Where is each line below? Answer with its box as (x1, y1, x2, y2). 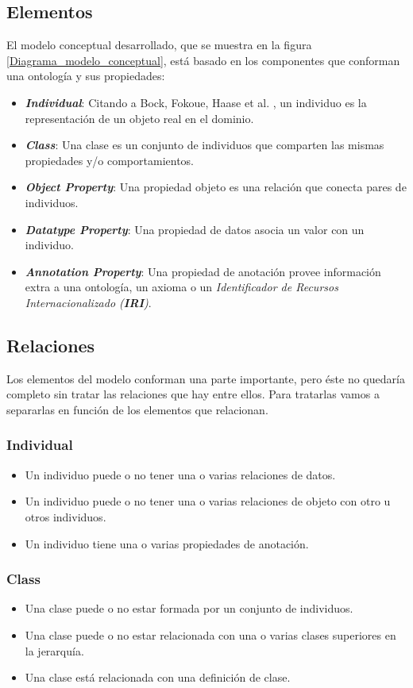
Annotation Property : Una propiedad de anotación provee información (25, 263, 381, 279)
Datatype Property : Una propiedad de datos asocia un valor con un (25, 221, 365, 237)
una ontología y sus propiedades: (6, 67, 165, 84)
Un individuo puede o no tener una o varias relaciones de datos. (25, 466, 336, 482)
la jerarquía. (25, 642, 84, 659)
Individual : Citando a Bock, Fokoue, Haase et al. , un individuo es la (25, 94, 367, 110)
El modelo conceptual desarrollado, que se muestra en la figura (6, 37, 312, 53)
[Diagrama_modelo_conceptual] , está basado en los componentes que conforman (6, 52, 400, 68)
